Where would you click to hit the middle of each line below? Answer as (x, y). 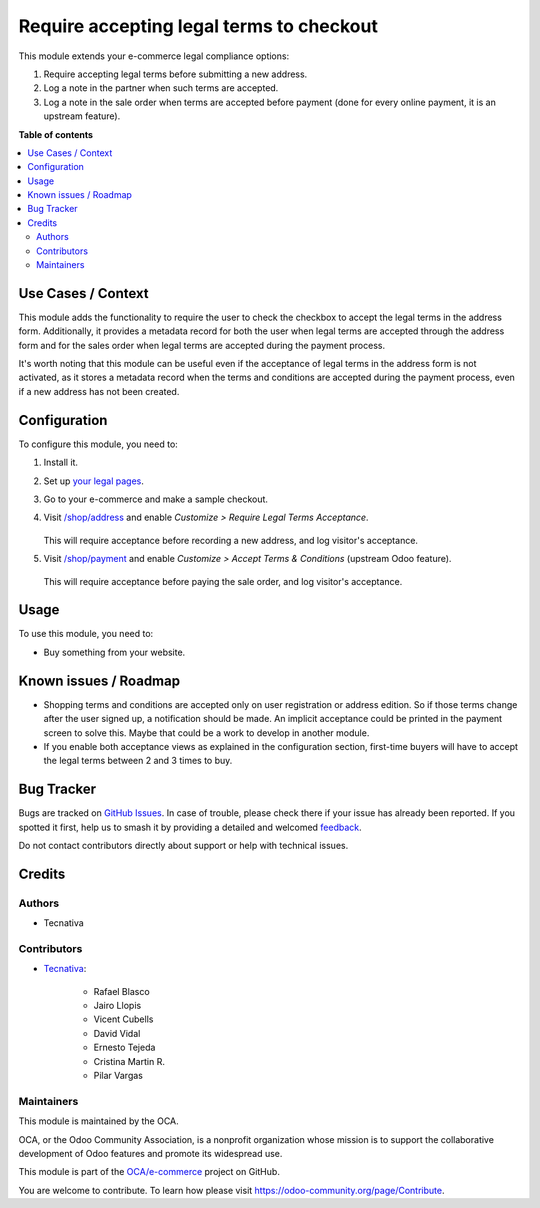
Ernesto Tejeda (124, 1047)
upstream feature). (82, 116)
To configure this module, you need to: (98, 444)
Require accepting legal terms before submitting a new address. (175, 74)
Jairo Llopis (117, 1006)
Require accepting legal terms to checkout (198, 26)
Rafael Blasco (121, 991)
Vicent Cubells (123, 1019)
